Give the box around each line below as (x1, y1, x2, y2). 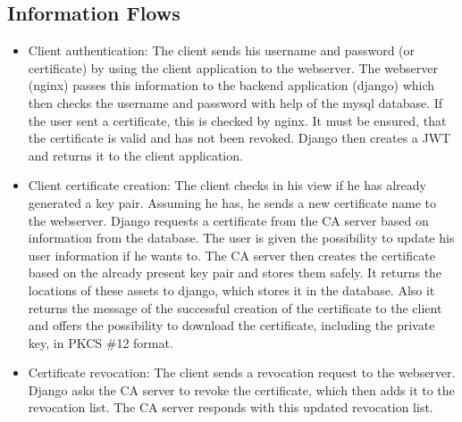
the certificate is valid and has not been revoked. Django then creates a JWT (28, 128, 451, 147)
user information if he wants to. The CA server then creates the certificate (28, 245, 435, 264)
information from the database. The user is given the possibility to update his (28, 228, 455, 247)
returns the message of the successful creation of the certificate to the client (28, 298, 442, 317)
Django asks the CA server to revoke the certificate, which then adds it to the (28, 380, 455, 399)
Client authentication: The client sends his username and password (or (28, 41, 416, 60)
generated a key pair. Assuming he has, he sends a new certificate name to (28, 193, 437, 211)
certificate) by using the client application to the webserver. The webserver (28, 58, 438, 77)
